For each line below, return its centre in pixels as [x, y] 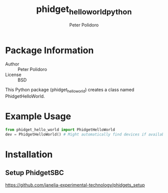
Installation [29, 154]
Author [12, 64]
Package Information [49, 50]
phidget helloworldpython [84, 10]
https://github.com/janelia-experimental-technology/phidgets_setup [75, 185]
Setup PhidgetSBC [34, 173]
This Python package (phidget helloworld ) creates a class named [70, 90]
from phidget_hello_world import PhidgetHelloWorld [60, 130]
